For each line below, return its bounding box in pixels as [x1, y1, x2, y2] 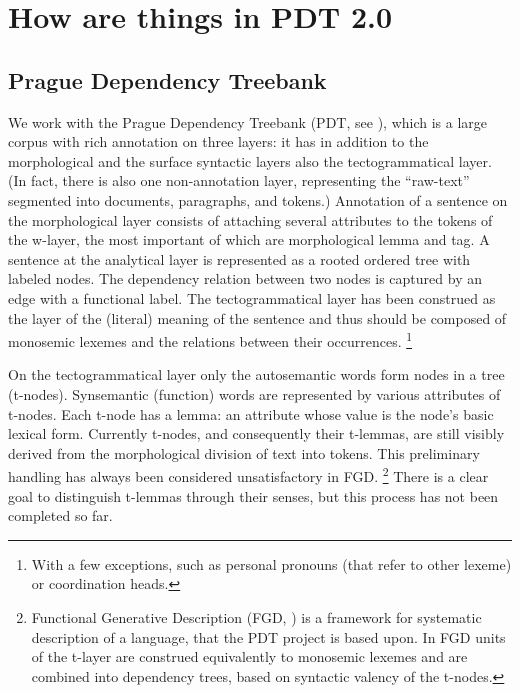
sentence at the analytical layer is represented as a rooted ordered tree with [8, 248, 471, 269]
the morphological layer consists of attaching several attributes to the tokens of [8, 209, 493, 230]
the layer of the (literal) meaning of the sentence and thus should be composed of [8, 307, 507, 328]
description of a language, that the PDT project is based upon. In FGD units [31, 626, 506, 647]
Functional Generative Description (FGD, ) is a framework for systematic [31, 606, 482, 627]
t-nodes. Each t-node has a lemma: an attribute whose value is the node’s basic [8, 403, 494, 424]
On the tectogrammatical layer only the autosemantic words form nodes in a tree [8, 364, 505, 385]
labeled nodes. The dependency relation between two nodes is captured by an [8, 268, 482, 289]
